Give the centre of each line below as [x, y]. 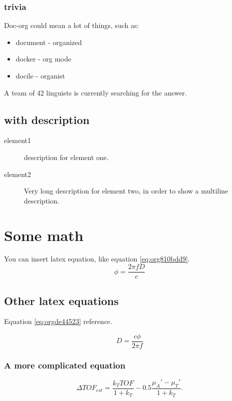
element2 [18, 174]
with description [47, 119]
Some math [44, 235]
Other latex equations [61, 300]
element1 [18, 140]
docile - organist [40, 75]
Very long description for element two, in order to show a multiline [126, 191]
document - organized [49, 42]
